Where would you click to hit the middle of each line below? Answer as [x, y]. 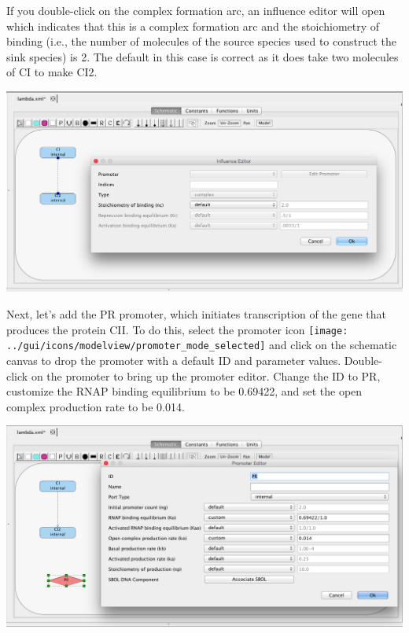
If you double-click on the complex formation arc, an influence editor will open [196, 10]
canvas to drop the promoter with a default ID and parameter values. [174, 360]
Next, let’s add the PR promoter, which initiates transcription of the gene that [197, 314]
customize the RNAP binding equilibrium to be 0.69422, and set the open [184, 391]
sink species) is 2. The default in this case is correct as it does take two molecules [203, 56]
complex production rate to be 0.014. [96, 406]
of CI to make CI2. [52, 72]
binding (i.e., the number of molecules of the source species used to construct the [201, 41]
